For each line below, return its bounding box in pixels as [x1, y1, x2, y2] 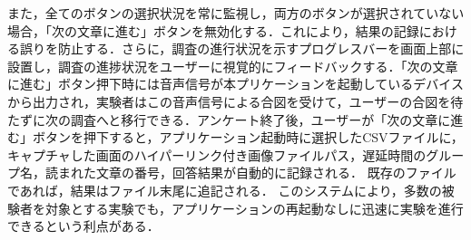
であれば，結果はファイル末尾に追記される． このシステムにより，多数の [7, 180, 442, 199]
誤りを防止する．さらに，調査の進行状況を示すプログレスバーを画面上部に [19, 39, 465, 58]
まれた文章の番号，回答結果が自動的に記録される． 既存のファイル [57, 163, 456, 182]
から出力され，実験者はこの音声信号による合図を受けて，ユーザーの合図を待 [7, 91, 464, 110]
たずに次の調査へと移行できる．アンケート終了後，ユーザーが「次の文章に [7, 110, 451, 129]
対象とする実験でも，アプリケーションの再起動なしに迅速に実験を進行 [44, 198, 464, 217]
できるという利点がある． [7, 216, 160, 235]
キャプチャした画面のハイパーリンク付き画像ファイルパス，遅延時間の [7, 145, 427, 164]
